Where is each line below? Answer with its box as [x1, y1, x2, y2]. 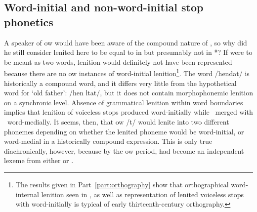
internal [15, 189, 39, 199]
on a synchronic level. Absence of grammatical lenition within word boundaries [4, 97, 243, 107]
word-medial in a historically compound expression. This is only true [4, 136, 212, 146]
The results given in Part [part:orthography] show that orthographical [15, 179, 229, 189]
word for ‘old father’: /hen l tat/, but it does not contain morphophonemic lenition [4, 87, 253, 98]
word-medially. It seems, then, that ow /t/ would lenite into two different [7, 117, 229, 127]
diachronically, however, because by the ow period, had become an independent [4, 145, 244, 156]
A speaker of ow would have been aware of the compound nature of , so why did [4, 37, 247, 47]
